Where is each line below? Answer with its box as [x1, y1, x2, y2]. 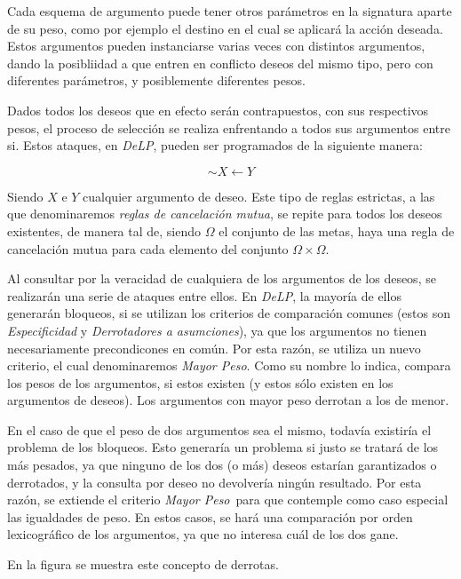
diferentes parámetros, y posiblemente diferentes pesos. [7, 71, 306, 90]
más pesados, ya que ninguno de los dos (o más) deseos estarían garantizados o [7, 456, 437, 474]
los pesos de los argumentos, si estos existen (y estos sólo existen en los [7, 373, 393, 392]
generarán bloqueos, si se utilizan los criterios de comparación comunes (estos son [7, 304, 450, 322]
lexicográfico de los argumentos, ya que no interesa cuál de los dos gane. [7, 525, 399, 543]
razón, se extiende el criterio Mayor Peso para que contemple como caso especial [7, 490, 449, 509]
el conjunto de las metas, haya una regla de [219, 221, 455, 240]
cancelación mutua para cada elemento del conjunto [7, 239, 289, 258]
